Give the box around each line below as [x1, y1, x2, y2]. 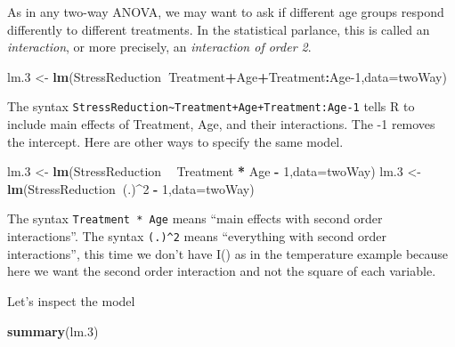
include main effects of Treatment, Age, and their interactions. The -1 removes [7, 115, 435, 133]
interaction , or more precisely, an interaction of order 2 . [7, 37, 312, 56]
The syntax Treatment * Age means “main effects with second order [7, 209, 383, 228]
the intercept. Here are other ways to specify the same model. [7, 132, 344, 150]
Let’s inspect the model [7, 291, 135, 310]
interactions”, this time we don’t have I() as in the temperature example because [7, 244, 449, 262]
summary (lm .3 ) [7, 321, 99, 340]
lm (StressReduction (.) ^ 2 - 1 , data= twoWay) [7, 179, 255, 198]
